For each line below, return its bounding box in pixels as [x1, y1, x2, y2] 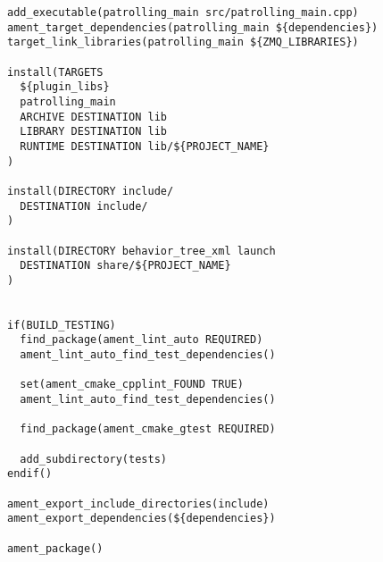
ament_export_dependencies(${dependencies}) [7, 512, 276, 525]
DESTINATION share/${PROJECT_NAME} [20, 259, 231, 273]
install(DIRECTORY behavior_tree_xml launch [7, 244, 276, 257]
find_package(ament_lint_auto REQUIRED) [20, 333, 263, 347]
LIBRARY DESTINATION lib [20, 125, 167, 138]
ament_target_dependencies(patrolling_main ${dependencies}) [7, 21, 379, 34]
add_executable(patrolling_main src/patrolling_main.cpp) [7, 6, 359, 19]
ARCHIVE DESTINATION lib [20, 110, 167, 123]
